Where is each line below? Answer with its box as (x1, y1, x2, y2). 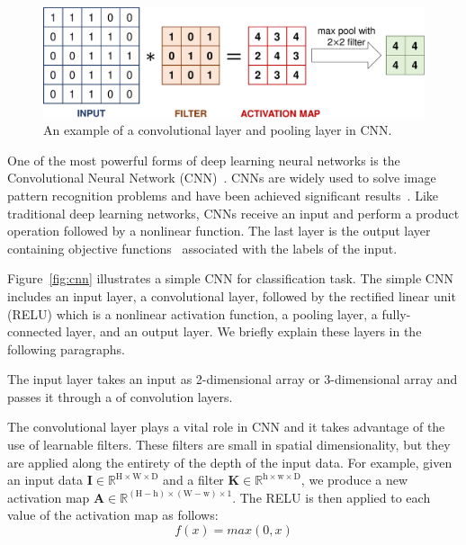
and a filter (163, 470, 224, 489)
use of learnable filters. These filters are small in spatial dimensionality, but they (7, 435, 451, 454)
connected (7, 322, 62, 341)
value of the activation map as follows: (7, 505, 219, 524)
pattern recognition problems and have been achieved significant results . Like (7, 185, 439, 204)
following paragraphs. (7, 339, 125, 358)
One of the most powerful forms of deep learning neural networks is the (7, 150, 400, 169)
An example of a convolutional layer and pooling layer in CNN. (43, 121, 392, 139)
